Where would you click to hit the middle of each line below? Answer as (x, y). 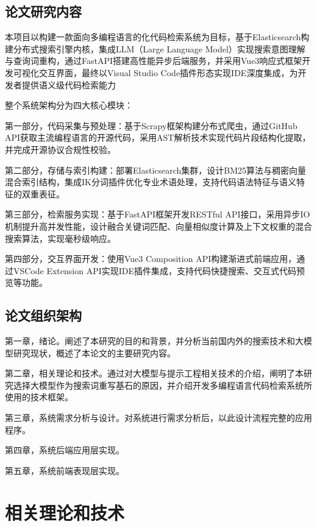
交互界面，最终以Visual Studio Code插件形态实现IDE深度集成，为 (168, 72)
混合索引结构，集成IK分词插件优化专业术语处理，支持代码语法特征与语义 (151, 182)
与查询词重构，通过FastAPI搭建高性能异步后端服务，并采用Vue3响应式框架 (154, 61)
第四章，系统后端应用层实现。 (65, 450)
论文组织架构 (43, 315)
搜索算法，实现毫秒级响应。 (60, 238)
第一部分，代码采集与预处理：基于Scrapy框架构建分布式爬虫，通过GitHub (151, 125)
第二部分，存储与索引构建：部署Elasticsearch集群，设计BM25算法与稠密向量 (156, 170)
